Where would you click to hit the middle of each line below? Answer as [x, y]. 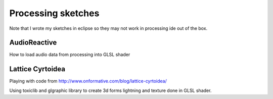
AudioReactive [33, 43]
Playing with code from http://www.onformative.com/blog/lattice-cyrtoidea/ [88, 81]
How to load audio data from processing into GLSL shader [70, 55]
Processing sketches [54, 13]
